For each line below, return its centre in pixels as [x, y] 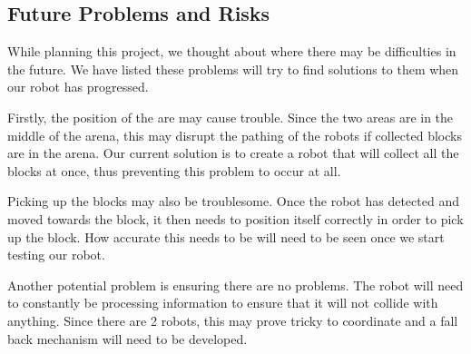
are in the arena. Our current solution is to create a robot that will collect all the [233, 153]
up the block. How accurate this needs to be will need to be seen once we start [226, 236]
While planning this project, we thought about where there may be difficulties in [232, 51]
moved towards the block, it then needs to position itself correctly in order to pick [235, 218]
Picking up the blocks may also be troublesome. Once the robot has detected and [233, 201]
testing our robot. [56, 255]
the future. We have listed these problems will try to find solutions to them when [233, 69]
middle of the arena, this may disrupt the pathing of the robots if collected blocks [235, 135]
